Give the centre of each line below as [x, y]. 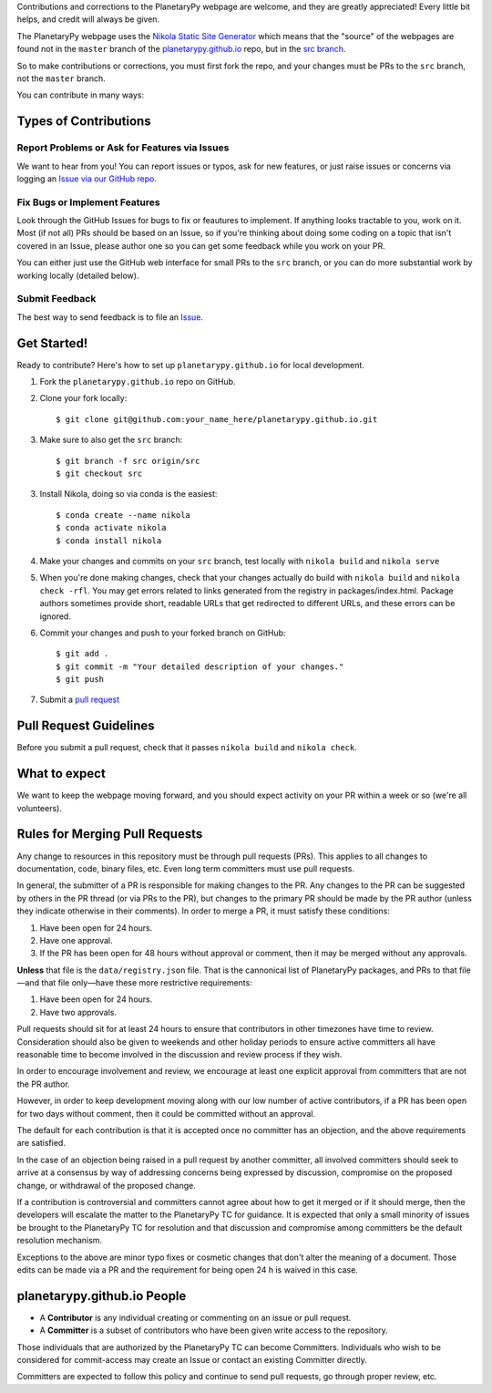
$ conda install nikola [109, 541]
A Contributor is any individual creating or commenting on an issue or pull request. [195, 1317]
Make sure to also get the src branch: [111, 440]
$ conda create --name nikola [123, 515]
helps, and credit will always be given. [88, 19]
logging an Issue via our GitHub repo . [87, 179]
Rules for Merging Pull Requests [110, 834]
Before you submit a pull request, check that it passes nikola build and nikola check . [187, 748]
